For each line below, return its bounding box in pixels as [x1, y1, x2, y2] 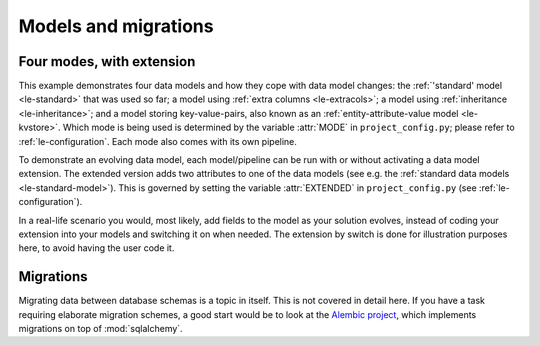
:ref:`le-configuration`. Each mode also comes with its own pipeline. [18, 135, 297, 147]
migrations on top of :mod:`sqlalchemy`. [18, 323, 184, 335]
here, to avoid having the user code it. [18, 242, 175, 254]
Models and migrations [18, 15, 214, 37]
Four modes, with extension [18, 53, 196, 70]
